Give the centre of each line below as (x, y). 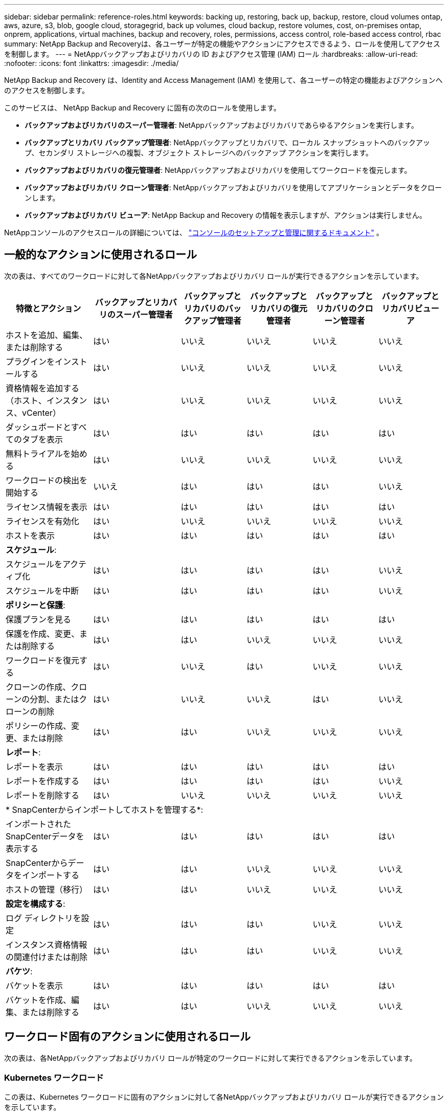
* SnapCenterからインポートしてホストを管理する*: (105, 809)
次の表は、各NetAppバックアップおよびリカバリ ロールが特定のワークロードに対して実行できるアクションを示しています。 (210, 1058)
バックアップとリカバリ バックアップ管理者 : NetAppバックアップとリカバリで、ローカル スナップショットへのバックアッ (227, 142)
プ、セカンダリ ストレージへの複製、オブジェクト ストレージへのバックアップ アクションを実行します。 (199, 153)
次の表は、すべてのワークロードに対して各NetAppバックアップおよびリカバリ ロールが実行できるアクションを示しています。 (214, 276)
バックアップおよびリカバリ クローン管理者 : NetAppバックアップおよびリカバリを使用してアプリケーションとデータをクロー (233, 187)
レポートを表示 (35, 766)
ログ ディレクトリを (43, 918)
